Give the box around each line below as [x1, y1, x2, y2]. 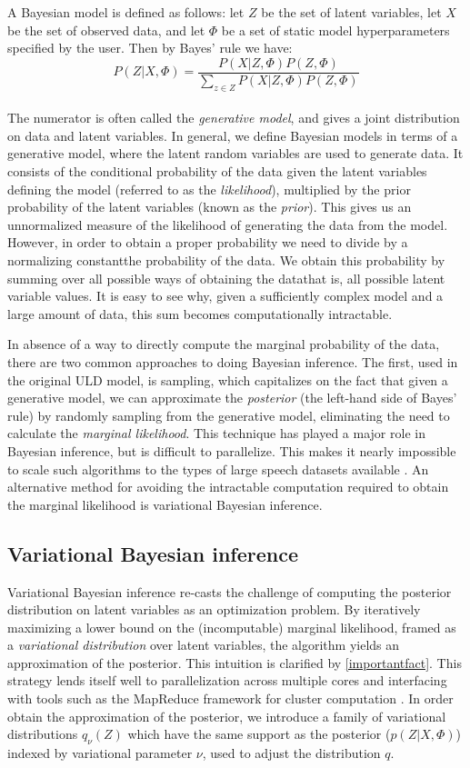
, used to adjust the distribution [202, 743, 381, 763]
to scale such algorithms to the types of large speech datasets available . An [7, 459, 429, 478]
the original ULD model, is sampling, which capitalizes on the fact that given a [7, 370, 448, 389]
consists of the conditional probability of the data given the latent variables [7, 162, 427, 181]
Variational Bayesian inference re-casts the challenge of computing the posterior [7, 582, 452, 601]
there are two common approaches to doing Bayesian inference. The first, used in [7, 352, 458, 371]
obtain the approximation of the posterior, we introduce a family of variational [7, 706, 446, 725]
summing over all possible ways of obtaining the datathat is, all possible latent [7, 268, 445, 287]
